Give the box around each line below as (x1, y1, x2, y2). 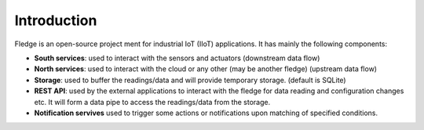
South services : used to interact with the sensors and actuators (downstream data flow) (34, 53, 320, 63)
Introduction (14, 12, 97, 29)
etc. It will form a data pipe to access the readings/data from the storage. (34, 97, 271, 107)
